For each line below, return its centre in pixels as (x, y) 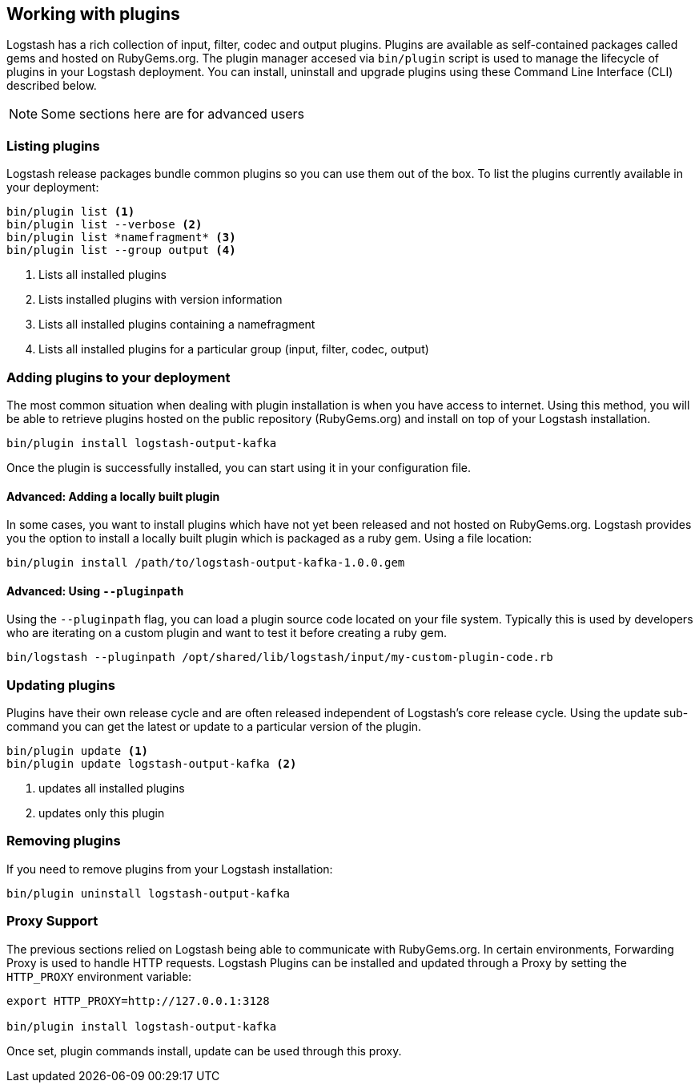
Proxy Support (52, 921)
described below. (52, 86)
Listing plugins (53, 145)
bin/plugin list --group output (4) (121, 250)
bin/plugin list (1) (71, 212)
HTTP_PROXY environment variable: (99, 976)
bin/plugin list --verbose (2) (104, 225)
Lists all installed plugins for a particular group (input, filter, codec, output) (234, 349)
